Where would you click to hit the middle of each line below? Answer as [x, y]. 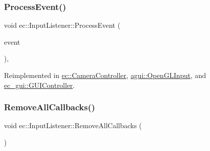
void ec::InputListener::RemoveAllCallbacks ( [73, 125]
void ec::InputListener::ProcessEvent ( [62, 25]
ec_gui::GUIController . [39, 85]
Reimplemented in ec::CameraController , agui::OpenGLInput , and [105, 75]
